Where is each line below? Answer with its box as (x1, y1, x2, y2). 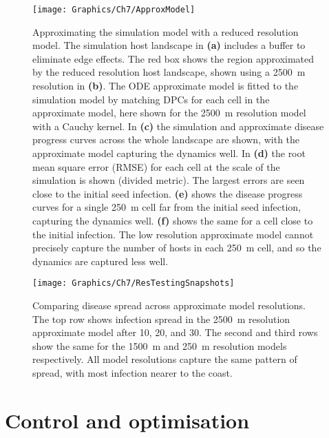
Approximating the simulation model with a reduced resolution (32, 24, 299, 39)
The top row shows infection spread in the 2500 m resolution (32, 311, 290, 326)
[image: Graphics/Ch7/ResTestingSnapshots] (32, 278, 235, 289)
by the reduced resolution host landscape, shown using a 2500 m (32, 65, 306, 79)
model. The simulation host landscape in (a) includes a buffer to (32, 38, 306, 52)
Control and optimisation (5, 406, 250, 434)
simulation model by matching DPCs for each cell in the (32, 92, 270, 106)
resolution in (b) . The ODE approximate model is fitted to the (32, 79, 299, 93)
